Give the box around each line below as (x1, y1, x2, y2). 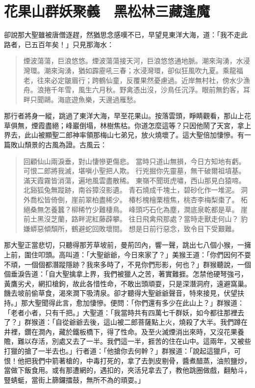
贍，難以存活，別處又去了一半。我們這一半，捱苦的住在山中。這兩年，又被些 (4, 336, 251, 346)
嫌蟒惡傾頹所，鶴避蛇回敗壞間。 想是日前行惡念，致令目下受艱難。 (23, 223, 239, 233)
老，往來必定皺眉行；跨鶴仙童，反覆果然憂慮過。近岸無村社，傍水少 (23, 75, 243, 85)
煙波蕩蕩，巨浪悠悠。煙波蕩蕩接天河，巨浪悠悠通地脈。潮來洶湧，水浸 (23, 55, 250, 66)
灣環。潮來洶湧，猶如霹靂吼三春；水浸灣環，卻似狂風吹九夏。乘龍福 (23, 65, 243, 75)
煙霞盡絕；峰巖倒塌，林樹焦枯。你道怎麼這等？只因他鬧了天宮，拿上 (31, 120, 251, 130)
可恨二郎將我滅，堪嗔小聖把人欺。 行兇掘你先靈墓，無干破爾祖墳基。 (23, 166, 246, 176)
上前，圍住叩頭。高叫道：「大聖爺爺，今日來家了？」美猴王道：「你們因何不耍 (4, 249, 251, 259)
